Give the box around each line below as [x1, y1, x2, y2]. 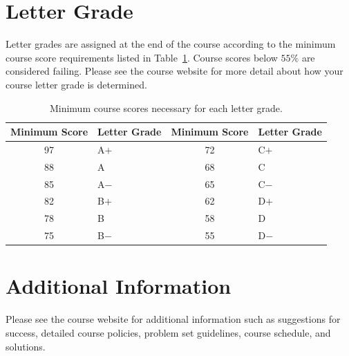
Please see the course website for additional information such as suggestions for [6, 312, 341, 326]
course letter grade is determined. [6, 77, 147, 91]
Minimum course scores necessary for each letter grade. [49, 100, 283, 115]
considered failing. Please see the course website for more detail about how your [6, 64, 343, 78]
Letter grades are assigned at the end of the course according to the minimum [6, 37, 336, 51]
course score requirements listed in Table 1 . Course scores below [6, 50, 278, 64]
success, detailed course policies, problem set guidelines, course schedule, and [6, 325, 331, 339]
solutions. [6, 339, 46, 353]
